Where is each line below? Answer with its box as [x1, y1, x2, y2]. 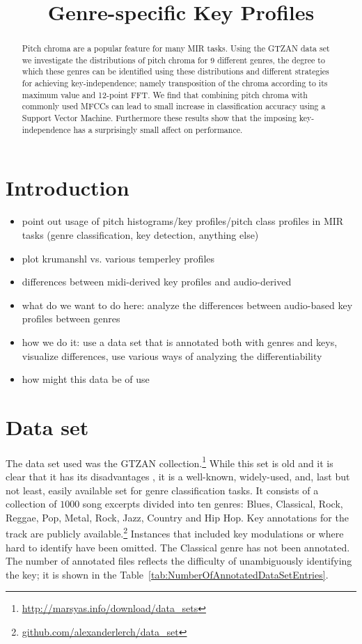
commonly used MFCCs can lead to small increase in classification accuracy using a [22, 100, 326, 112]
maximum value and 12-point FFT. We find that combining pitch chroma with [22, 88, 308, 100]
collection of [6, 496, 57, 511]
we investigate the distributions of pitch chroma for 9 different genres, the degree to [22, 54, 325, 65]
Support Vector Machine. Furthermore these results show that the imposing [22, 112, 297, 124]
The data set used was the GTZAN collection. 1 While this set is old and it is [6, 453, 333, 470]
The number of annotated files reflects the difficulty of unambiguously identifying [6, 553, 352, 568]
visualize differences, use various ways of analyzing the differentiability [22, 348, 322, 363]
